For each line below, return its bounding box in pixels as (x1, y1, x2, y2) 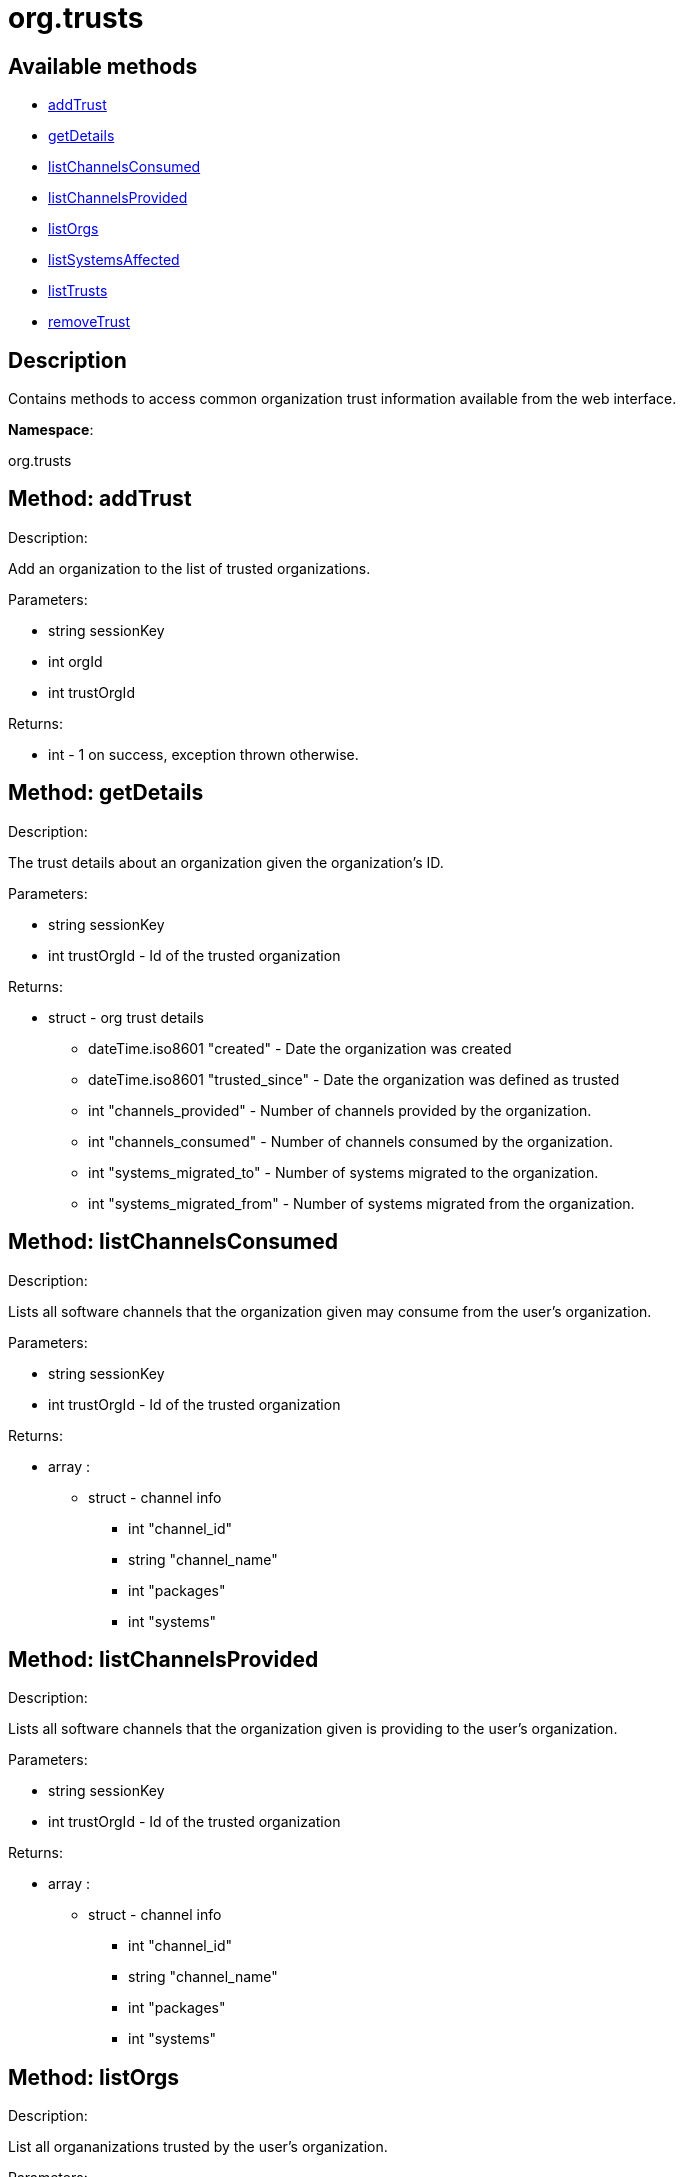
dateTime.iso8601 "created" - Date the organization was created (88, 1039, 512, 1057)
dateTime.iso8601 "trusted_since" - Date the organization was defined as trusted (88, 1070, 620, 1088)
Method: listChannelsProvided (8, 1646, 319, 1672)
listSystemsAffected (48, 251, 180, 269)
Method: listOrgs (8, 2064, 180, 2090)
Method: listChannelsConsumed (8, 1229, 338, 1255)
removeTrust (48, 313, 131, 331)
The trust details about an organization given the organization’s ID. (8, 853, 444, 871)
